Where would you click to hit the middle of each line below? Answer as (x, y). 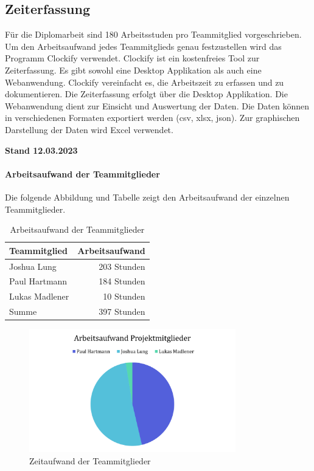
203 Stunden (122, 266)
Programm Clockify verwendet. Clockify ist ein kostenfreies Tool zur (132, 58)
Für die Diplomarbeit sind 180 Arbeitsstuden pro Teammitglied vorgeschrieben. (153, 34)
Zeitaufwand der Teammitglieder (90, 460)
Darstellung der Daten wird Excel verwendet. (89, 129)
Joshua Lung (33, 266)
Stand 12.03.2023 (41, 150)
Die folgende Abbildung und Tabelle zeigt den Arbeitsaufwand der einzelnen (147, 197)
